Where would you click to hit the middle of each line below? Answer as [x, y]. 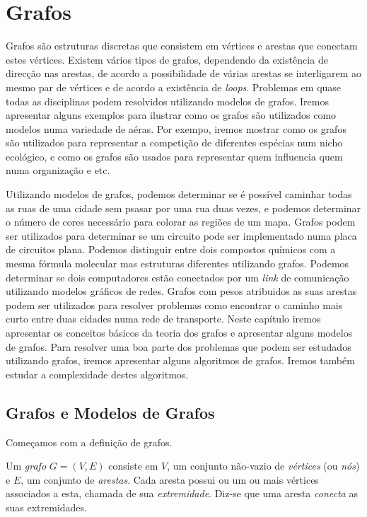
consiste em [133, 466]
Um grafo [26, 466]
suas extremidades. [46, 507]
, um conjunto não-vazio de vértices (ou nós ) [263, 466]
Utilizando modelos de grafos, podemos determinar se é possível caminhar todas [179, 194]
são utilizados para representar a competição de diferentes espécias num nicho [174, 143]
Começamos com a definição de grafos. [89, 442]
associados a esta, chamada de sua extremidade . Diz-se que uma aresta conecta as [182, 493]
